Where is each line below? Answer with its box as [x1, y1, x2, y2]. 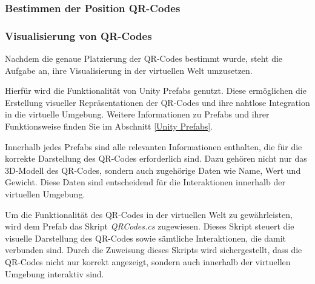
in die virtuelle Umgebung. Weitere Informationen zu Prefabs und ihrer [5, 108, 270, 121]
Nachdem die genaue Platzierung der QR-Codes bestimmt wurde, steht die [5, 52, 283, 65]
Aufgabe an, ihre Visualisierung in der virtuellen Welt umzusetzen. [5, 64, 253, 76]
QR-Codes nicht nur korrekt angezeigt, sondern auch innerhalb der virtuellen [5, 255, 291, 268]
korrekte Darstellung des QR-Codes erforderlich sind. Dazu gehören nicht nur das [5, 152, 307, 165]
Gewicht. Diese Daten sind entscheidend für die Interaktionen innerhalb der [5, 176, 285, 188]
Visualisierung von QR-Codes [5, 28, 152, 43]
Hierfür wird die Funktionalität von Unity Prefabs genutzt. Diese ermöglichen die [5, 84, 307, 97]
